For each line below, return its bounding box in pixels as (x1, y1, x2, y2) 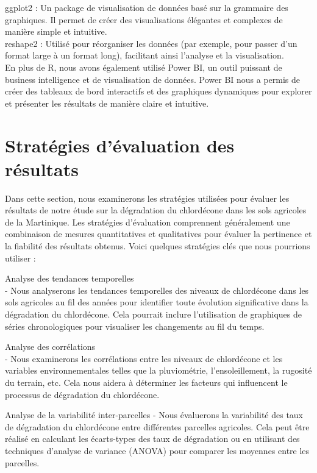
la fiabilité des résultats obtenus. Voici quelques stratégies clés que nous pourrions (5, 240, 310, 252)
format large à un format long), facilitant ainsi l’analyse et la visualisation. (5, 49, 284, 62)
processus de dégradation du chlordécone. (5, 388, 160, 400)
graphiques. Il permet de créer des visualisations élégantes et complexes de (5, 13, 283, 26)
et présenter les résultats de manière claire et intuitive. (5, 96, 209, 109)
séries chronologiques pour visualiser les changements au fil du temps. (5, 319, 265, 332)
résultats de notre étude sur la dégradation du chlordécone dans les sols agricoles (5, 204, 307, 216)
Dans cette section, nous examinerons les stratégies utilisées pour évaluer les (5, 191, 290, 204)
